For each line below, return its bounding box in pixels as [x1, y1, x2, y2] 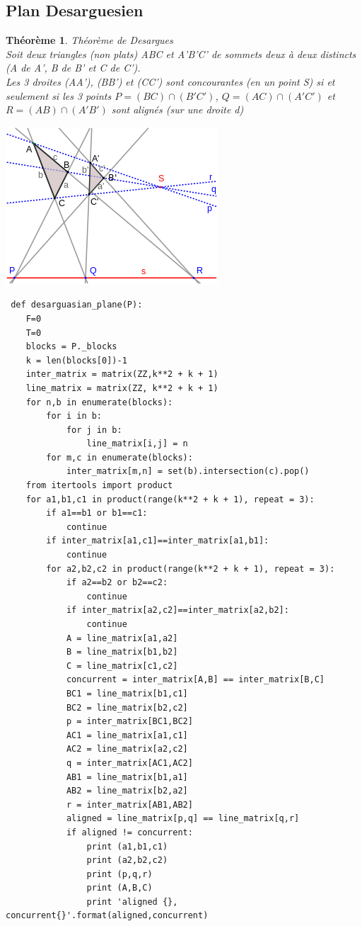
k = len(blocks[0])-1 [25, 355, 127, 366]
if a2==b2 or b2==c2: [66, 577, 168, 588]
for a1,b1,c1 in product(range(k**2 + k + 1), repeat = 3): [25, 494, 315, 504]
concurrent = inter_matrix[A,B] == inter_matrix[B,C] [66, 674, 325, 685]
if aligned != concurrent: [66, 827, 193, 837]
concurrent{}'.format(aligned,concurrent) [6, 910, 209, 921]
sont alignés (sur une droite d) [111, 102, 244, 117]
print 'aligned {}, [86, 896, 178, 907]
